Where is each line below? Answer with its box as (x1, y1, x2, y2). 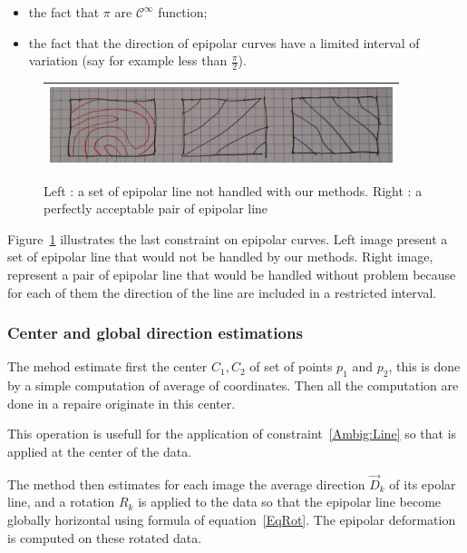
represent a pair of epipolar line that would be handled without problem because (7, 265, 456, 284)
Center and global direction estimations (7, 321, 303, 344)
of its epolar (389, 474, 456, 493)
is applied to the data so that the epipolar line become (138, 492, 442, 511)
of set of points (249, 357, 333, 376)
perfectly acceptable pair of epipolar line (44, 199, 268, 218)
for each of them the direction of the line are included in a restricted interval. (7, 282, 437, 301)
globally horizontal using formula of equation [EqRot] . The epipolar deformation (7, 510, 456, 528)
